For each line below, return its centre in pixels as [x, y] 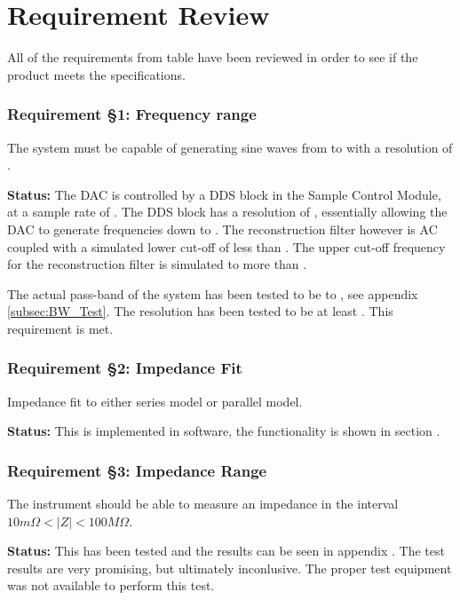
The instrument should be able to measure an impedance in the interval [203, 504]
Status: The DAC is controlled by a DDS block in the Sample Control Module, [224, 194]
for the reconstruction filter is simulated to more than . [157, 264]
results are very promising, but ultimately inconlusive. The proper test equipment [230, 568]
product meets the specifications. [96, 74]
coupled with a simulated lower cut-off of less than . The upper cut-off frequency [226, 246]
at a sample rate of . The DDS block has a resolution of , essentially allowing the [227, 212]
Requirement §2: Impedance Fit [125, 368]
